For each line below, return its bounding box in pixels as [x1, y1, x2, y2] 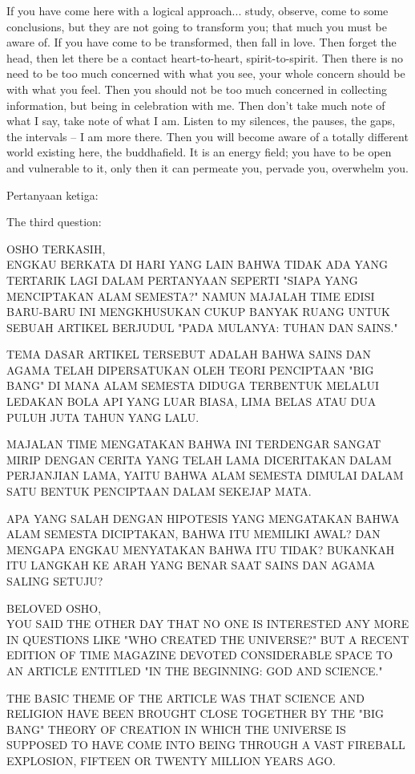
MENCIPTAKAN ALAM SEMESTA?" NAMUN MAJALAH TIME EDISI [6, 287, 375, 304]
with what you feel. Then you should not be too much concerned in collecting [6, 80, 387, 97]
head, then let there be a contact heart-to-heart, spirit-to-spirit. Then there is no [6, 49, 404, 66]
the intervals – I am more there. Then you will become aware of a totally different [6, 128, 409, 144]
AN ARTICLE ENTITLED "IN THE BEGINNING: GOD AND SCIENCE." [6, 662, 383, 679]
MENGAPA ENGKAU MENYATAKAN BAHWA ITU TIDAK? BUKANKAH [6, 541, 395, 557]
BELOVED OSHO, [6, 599, 102, 616]
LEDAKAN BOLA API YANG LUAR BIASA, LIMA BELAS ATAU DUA [6, 393, 377, 410]
